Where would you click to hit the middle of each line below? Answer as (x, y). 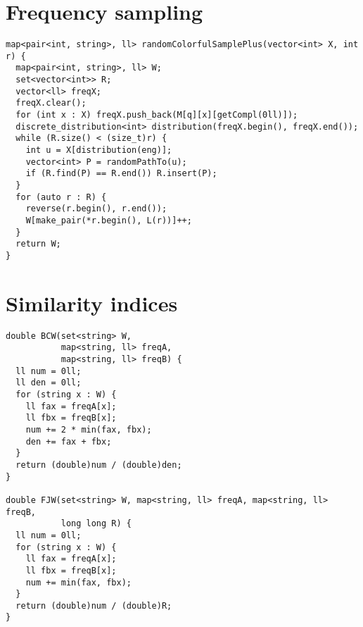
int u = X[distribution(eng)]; (99, 150)
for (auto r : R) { (61, 197)
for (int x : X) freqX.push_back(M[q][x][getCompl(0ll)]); (157, 115)
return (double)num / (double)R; (94, 606)
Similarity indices (92, 303)
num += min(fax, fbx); (78, 582)
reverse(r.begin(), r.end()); (96, 209)
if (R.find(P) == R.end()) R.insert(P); (121, 174)
